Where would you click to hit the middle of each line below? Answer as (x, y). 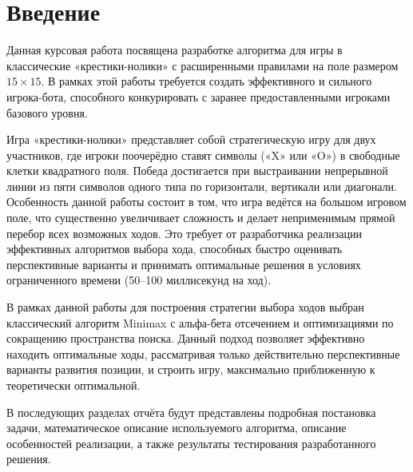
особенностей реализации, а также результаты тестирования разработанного (191, 443)
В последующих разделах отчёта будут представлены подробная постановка (191, 412)
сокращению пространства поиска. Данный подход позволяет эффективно (186, 338)
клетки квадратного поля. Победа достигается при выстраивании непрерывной (197, 171)
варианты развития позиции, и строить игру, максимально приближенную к (191, 369)
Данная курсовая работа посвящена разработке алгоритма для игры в (175, 50)
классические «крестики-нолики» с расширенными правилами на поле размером (203, 65)
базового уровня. (47, 112)
